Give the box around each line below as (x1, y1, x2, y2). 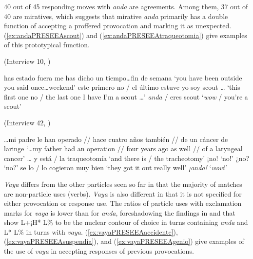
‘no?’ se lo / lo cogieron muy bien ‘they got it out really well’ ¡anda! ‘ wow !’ (4, 162, 228, 173)
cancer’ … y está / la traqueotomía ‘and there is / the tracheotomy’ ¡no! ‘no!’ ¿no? (4, 153, 250, 163)
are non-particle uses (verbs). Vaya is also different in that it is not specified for (4, 188, 242, 199)
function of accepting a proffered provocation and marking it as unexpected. (4, 20, 232, 31)
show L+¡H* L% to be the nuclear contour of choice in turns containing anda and (4, 217, 248, 227)
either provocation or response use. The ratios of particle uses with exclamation (4, 198, 242, 208)
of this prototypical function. (4, 40, 90, 50)
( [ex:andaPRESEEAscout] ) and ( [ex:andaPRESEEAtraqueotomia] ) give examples (4, 30, 247, 40)
